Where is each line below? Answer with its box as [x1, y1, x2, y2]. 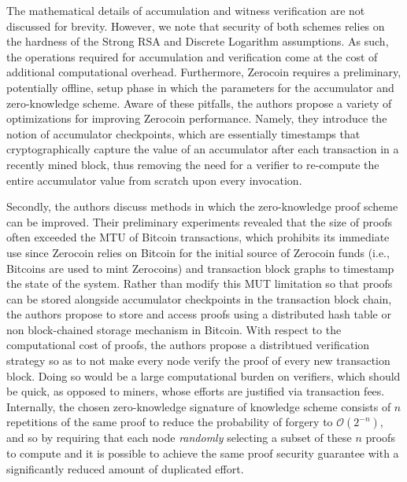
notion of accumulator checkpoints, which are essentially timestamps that [6, 125, 361, 142]
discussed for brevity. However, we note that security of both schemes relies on [6, 17, 385, 34]
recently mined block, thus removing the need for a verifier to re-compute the [6, 156, 379, 172]
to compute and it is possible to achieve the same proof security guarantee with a [6, 445, 399, 462]
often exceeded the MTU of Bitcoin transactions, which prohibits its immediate [6, 229, 390, 245]
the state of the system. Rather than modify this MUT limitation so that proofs [6, 275, 393, 292]
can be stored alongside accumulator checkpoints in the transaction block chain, [6, 290, 392, 307]
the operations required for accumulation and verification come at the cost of [6, 48, 378, 64]
